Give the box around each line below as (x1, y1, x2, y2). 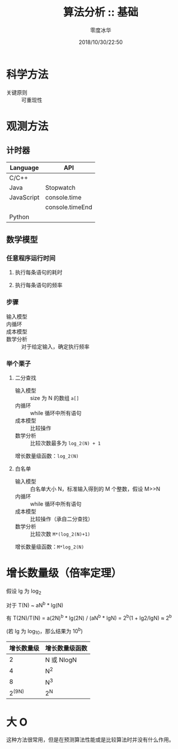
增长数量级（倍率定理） (6, 566, 122, 580)
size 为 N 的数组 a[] (29, 394, 80, 401)
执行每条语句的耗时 (14, 268, 63, 276)
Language (10, 163, 39, 172)
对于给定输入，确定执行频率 (21, 343, 90, 350)
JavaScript (9, 193, 40, 201)
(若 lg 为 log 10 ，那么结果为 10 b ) (6, 626, 83, 636)
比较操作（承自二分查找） (29, 515, 93, 523)
